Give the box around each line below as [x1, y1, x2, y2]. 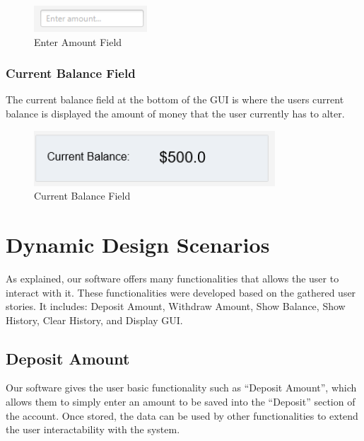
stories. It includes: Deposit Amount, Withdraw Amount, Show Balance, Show [6, 299, 346, 314]
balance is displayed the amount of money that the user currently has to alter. [6, 106, 345, 120]
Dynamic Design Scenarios [6, 229, 270, 258]
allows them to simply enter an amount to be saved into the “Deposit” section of [6, 394, 356, 409]
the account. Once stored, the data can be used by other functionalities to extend [6, 408, 358, 423]
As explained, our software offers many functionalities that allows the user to [6, 270, 339, 285]
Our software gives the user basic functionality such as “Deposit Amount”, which [6, 380, 357, 395]
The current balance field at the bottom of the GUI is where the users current [6, 92, 344, 107]
